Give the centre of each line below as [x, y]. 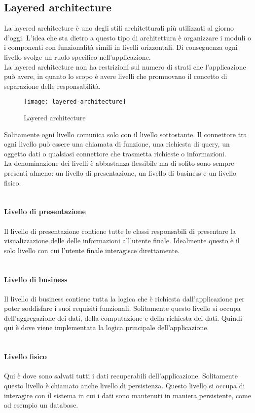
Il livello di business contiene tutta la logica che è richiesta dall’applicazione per [124, 298]
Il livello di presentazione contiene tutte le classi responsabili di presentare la [120, 231]
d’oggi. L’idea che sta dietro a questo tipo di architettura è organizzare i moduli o [128, 37]
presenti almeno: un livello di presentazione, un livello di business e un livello [120, 172]
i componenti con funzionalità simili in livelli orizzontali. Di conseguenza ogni [121, 47]
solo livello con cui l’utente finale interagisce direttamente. [92, 250]
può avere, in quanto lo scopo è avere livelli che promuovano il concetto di [116, 76]
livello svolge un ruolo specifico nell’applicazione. [77, 56]
